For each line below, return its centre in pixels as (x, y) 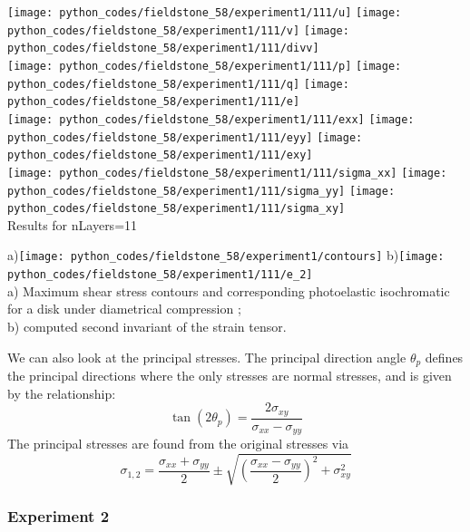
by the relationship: (62, 393)
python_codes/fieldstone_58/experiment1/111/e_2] (160, 275)
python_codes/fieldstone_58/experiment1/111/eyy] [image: (185, 137)
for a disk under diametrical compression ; (124, 309)
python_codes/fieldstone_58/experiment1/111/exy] (160, 155)
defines (444, 357)
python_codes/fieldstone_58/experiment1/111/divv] (163, 48)
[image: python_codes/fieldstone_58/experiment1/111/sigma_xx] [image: (227, 173)
